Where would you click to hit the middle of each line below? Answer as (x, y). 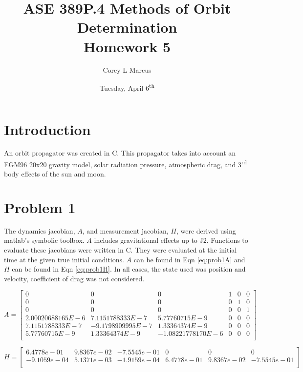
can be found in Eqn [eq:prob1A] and (189, 259)
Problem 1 (40, 207)
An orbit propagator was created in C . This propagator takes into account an (120, 153)
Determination (127, 27)
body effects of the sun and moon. (55, 174)
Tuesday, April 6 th (127, 87)
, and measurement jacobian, (125, 230)
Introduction (47, 129)
